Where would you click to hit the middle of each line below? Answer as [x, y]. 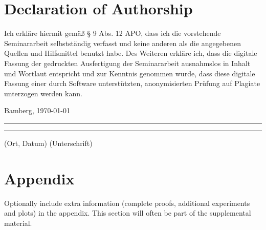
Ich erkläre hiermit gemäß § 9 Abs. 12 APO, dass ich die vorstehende [113, 33]
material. [18, 223]
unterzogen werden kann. [43, 93]
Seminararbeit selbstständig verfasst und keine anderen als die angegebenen [123, 43]
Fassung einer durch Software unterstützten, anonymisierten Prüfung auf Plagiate [132, 83]
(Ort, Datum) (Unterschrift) [48, 143]
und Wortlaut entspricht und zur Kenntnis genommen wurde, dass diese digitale [130, 73]
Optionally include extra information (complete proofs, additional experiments [127, 203]
